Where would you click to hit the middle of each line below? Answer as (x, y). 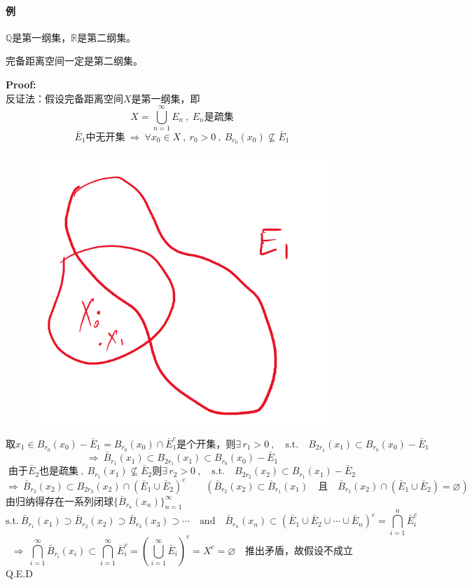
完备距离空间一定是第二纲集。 (74, 61)
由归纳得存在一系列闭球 (60, 500)
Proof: (21, 84)
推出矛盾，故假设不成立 (299, 551)
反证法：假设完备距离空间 (64, 98)
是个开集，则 (206, 445)
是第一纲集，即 (166, 98)
